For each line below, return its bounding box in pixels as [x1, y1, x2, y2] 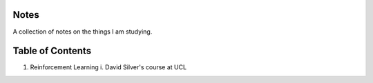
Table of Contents [12, 45, 92, 57]
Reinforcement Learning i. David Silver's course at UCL [30, 63, 186, 71]
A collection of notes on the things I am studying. [12, 27, 153, 36]
